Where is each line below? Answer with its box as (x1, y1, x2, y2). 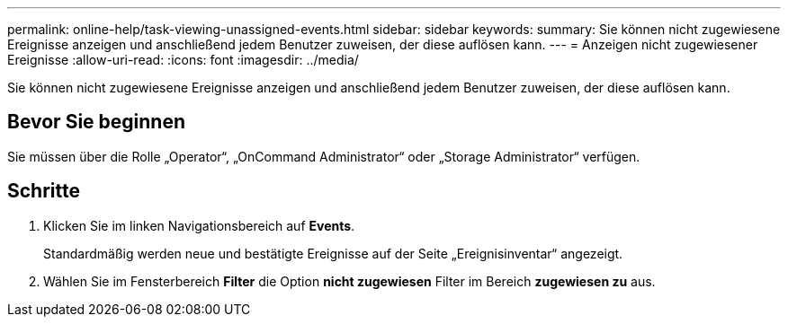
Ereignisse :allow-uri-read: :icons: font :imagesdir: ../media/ (7, 52, 359, 67)
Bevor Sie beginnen (7, 110, 186, 134)
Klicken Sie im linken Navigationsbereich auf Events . (43, 217, 355, 233)
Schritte (7, 180, 80, 203)
